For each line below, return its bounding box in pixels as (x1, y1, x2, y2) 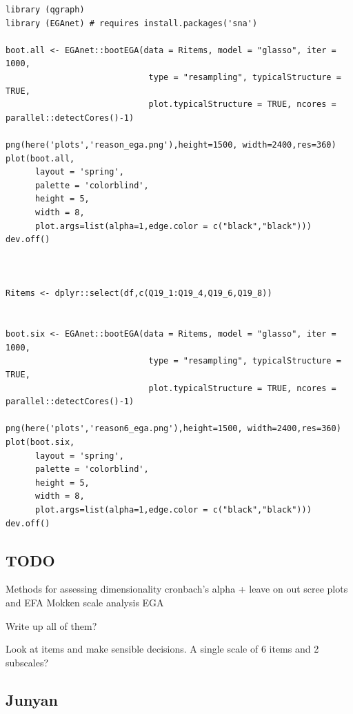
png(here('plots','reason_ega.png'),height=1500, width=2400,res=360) (6, 139, 336, 150)
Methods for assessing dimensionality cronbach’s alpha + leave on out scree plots (6, 582, 348, 596)
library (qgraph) (6, 5, 85, 14)
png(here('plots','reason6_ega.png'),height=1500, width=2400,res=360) (6, 424, 341, 434)
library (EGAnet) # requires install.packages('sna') (6, 18, 258, 28)
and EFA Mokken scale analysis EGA (6, 595, 164, 609)
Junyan (6, 688, 58, 710)
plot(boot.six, (6, 437, 75, 447)
